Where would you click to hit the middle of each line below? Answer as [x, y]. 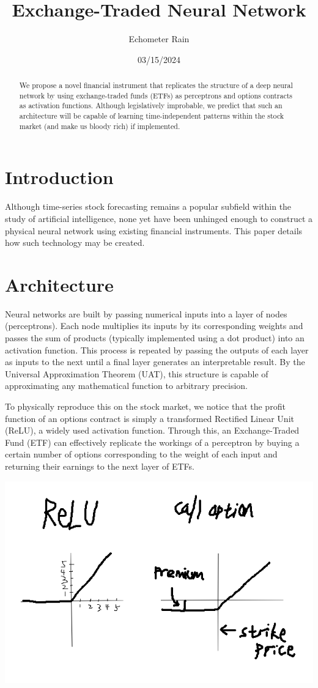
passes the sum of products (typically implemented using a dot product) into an [155, 338]
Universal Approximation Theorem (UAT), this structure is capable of [137, 373]
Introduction [59, 177]
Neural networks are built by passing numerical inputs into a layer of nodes [146, 313]
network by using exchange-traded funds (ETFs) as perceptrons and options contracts [156, 95]
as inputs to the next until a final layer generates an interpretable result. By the [155, 362]
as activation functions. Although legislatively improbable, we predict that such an [151, 105]
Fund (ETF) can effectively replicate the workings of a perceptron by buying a [152, 442]
